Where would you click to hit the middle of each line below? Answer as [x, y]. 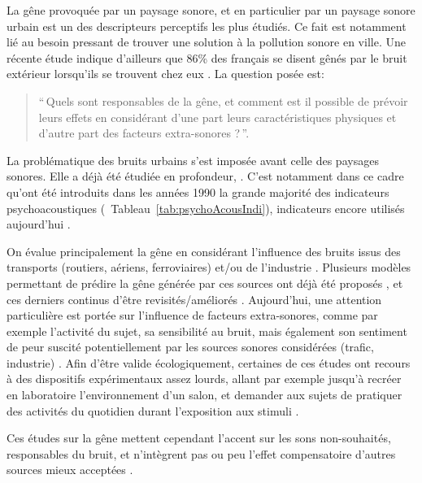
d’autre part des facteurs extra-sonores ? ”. [144, 133]
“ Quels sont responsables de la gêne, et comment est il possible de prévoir [223, 100]
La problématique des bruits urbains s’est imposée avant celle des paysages [193, 160]
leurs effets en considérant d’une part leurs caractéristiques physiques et [218, 117]
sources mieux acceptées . [70, 470]
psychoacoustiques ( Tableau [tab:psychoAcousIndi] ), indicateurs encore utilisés [206, 208]
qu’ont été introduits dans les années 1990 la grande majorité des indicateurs [198, 191]
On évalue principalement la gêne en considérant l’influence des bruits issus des [204, 251]
